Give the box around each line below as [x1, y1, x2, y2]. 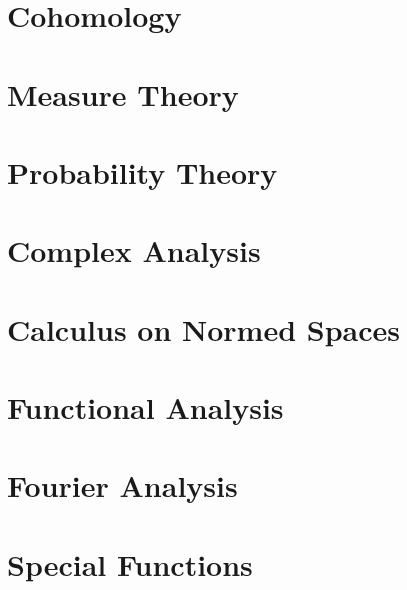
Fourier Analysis [7, 465, 238, 506]
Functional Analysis [7, 387, 284, 428]
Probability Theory [7, 151, 278, 192]
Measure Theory [7, 73, 239, 114]
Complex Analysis [7, 230, 261, 271]
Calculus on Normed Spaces [7, 308, 401, 349]
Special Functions [7, 543, 253, 584]
